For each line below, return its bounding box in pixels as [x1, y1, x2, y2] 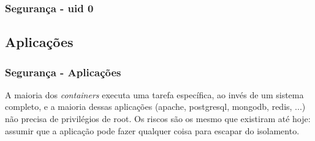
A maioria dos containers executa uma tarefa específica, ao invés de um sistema [5, 88, 304, 101]
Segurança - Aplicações [5, 64, 121, 79]
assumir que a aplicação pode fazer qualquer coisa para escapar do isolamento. [5, 124, 300, 137]
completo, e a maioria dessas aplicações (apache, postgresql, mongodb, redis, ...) [5, 100, 306, 113]
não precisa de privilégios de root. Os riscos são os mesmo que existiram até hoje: [5, 112, 311, 125]
